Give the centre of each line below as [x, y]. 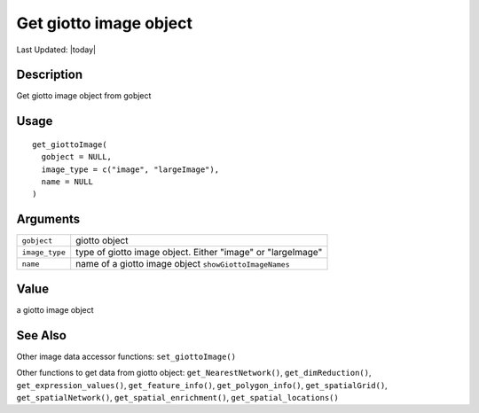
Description [50, 75]
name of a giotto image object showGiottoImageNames [183, 264]
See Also [41, 335]
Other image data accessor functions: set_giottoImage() [126, 356]
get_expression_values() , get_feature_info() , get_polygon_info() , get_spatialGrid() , [202, 385]
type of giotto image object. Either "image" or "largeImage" [199, 253]
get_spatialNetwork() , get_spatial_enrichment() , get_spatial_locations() [177, 397]
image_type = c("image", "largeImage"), [130, 169]
